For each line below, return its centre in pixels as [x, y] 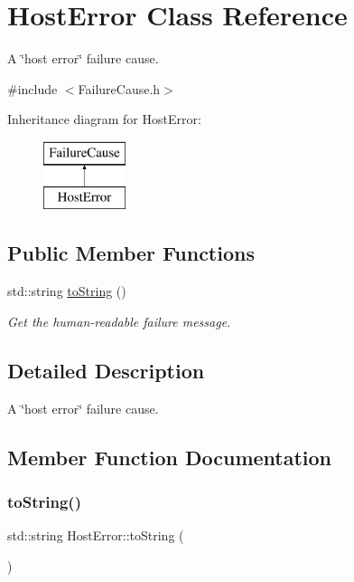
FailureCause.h [119, 88]
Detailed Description [106, 370]
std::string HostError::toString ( [96, 535]
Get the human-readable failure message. [119, 321]
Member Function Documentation [170, 457]
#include [33, 88]
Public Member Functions [131, 253]
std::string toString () [67, 291]
